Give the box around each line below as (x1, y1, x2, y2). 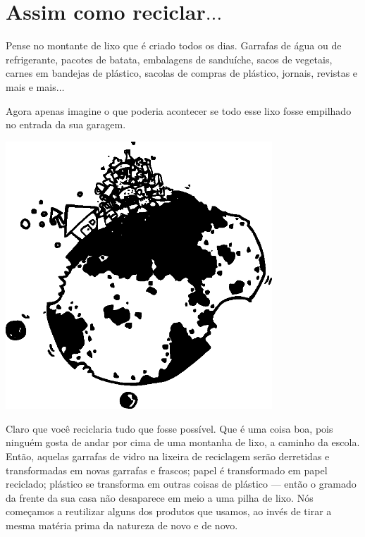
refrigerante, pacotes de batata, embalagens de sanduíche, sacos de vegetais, (6, 51, 333, 66)
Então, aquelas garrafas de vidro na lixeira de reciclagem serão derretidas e (6, 449, 330, 464)
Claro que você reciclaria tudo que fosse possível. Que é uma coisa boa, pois (6, 421, 333, 436)
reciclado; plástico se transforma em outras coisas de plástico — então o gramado (6, 476, 357, 491)
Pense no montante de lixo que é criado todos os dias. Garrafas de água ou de (6, 38, 342, 53)
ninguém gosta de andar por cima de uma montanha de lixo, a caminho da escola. (6, 435, 360, 450)
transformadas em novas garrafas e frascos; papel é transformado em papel (6, 462, 328, 477)
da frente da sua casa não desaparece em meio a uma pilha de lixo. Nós (6, 490, 314, 505)
